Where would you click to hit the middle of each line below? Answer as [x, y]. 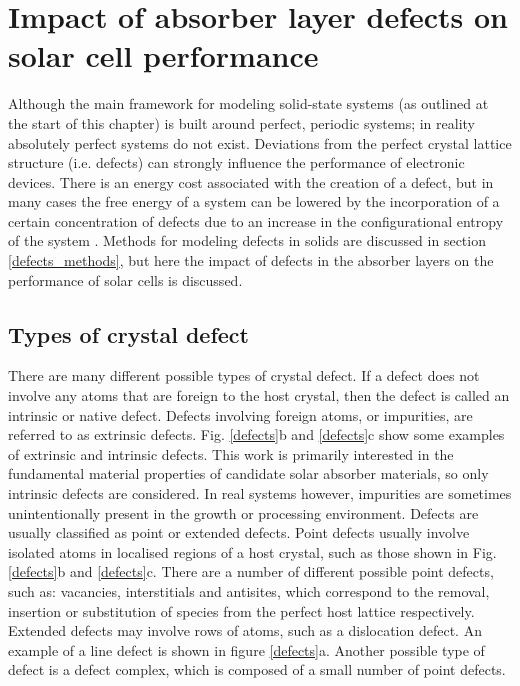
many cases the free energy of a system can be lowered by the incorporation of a [254, 201]
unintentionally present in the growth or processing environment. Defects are [243, 512]
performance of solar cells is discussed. [125, 279]
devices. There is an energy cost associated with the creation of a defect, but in [251, 181]
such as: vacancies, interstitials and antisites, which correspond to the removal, [249, 590]
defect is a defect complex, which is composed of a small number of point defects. [257, 669]
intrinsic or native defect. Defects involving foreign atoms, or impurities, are [240, 414]
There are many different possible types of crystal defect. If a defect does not [244, 375]
